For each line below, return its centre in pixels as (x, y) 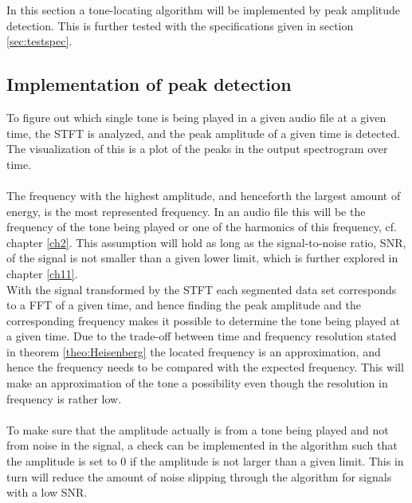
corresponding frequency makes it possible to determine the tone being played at (203, 320)
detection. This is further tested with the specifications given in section (180, 25)
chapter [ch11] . (42, 273)
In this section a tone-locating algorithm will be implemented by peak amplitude (204, 10)
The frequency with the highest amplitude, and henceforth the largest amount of (204, 195)
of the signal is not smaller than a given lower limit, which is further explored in (202, 258)
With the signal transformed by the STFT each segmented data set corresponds (202, 289)
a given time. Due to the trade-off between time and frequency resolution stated (202, 336)
